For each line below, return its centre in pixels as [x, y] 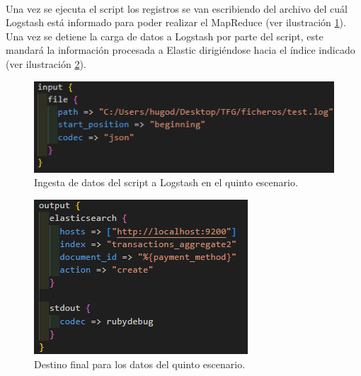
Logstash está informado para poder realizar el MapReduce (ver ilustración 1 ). [176, 22]
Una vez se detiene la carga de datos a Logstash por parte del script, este [165, 36]
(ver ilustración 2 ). [46, 63]
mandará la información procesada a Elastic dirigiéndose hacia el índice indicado [180, 50]
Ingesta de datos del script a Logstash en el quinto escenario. [166, 182]
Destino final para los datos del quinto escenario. [140, 364]
